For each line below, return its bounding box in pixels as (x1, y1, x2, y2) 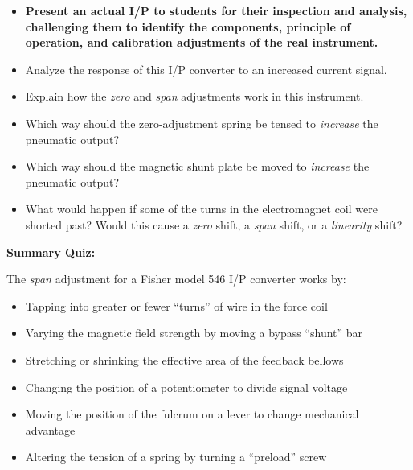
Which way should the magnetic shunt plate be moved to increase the (25, 158, 370, 175)
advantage (25, 421, 76, 438)
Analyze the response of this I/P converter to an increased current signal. (25, 60, 387, 77)
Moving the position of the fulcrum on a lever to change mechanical (25, 406, 359, 423)
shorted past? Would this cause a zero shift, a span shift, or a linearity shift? (25, 216, 403, 233)
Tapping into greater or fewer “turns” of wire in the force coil (25, 297, 328, 314)
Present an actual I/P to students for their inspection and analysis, (25, 2, 407, 19)
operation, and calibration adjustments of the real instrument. (25, 34, 378, 51)
